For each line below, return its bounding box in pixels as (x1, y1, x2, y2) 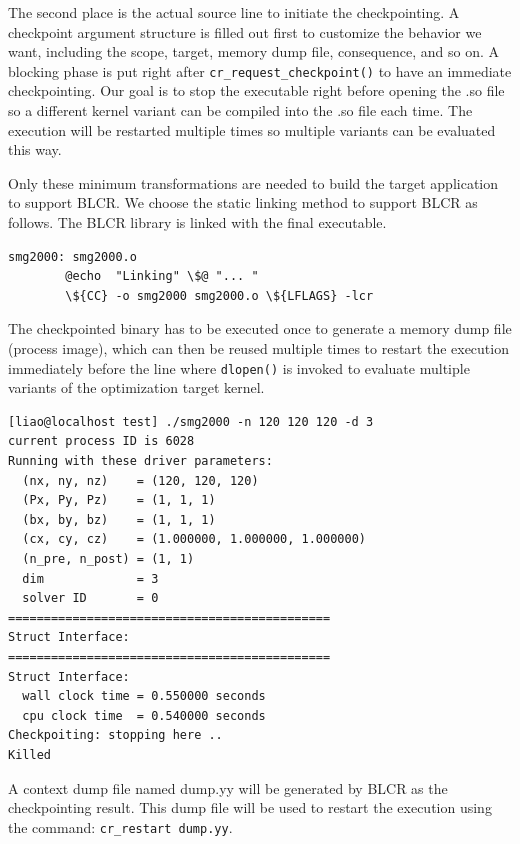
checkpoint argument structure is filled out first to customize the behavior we (8, 21, 482, 42)
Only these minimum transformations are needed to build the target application (8, 172, 499, 193)
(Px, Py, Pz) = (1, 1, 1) (22, 493, 216, 508)
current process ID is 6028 (8, 434, 195, 449)
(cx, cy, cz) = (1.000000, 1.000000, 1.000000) (22, 532, 366, 547)
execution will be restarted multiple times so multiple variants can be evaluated (8, 119, 496, 140)
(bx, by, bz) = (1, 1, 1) (22, 512, 216, 527)
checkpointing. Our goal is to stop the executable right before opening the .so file (8, 80, 505, 101)
